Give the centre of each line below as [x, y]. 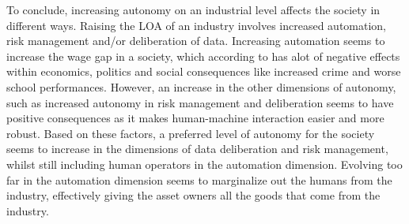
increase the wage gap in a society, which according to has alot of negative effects [203, 56]
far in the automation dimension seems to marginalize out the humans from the [199, 179]
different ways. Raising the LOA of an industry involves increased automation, [197, 25]
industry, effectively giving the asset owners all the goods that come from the [193, 195]
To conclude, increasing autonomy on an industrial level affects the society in [193, 9]
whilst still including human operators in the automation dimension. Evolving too [204, 164]
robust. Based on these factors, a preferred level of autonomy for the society [191, 133]
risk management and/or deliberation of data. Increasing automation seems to [196, 41]
